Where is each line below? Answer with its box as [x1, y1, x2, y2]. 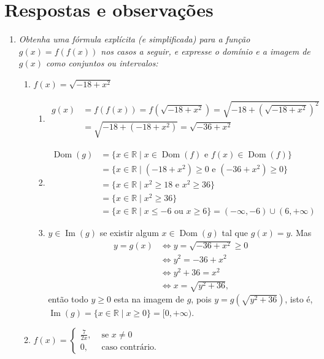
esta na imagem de [114, 293, 184, 306]
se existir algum [99, 226, 159, 239]
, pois [191, 293, 212, 306]
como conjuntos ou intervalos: [45, 57, 158, 69]
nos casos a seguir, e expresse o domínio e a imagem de [101, 44, 310, 57]
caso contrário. [101, 343, 157, 352]
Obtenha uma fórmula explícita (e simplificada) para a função [18, 33, 250, 45]
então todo [48, 293, 88, 306]
